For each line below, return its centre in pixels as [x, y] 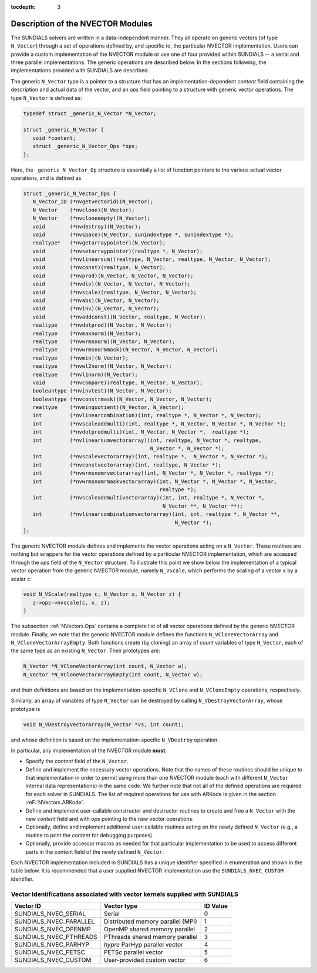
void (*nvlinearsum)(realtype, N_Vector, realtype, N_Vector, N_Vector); [152, 259]
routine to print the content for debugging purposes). [90, 835]
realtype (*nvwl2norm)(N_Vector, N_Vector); [102, 366]
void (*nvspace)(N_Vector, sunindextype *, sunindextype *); [133, 234]
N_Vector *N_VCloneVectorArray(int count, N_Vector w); [105, 666]
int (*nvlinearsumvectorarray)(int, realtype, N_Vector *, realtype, [147, 440]
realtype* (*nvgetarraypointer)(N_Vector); [99, 243]
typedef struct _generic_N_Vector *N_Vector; [90, 113]
